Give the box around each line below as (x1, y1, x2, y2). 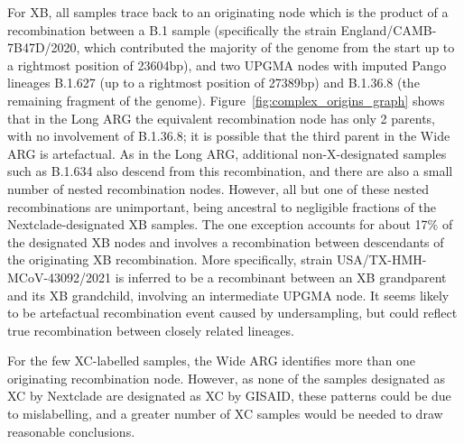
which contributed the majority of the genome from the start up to (84, 38, 455, 57)
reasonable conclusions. (7, 421, 135, 440)
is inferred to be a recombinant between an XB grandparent (115, 267, 447, 286)
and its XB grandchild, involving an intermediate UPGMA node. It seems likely (7, 285, 450, 304)
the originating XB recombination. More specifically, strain (7, 250, 333, 269)
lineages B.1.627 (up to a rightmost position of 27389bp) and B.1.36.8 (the (7, 73, 420, 92)
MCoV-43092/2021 (7, 267, 112, 286)
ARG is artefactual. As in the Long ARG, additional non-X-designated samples (7, 143, 447, 162)
